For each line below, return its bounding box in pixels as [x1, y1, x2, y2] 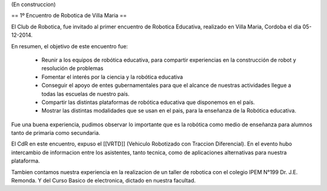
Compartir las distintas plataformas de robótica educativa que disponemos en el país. [41, 99, 256, 106]
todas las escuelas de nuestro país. [41, 90, 130, 97]
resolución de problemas [41, 65, 104, 72]
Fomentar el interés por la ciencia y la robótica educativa [41, 73, 183, 80]
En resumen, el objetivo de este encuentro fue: [11, 42, 128, 50]
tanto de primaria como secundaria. [11, 129, 101, 137]
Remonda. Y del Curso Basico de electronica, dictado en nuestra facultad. [11, 177, 196, 184]
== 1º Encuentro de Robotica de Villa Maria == [11, 12, 127, 19]
